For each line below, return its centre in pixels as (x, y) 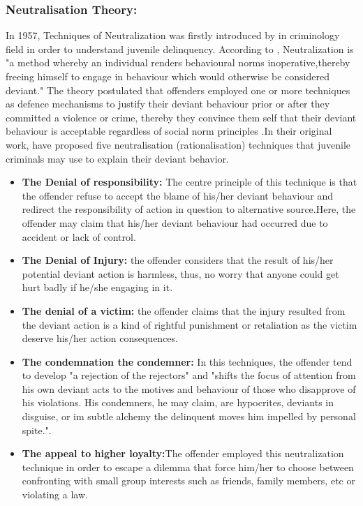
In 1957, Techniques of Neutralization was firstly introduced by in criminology (173, 35)
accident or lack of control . (79, 236)
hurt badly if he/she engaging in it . (97, 287)
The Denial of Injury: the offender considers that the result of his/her (178, 260)
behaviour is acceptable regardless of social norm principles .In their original (169, 131)
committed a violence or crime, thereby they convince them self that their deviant (181, 117)
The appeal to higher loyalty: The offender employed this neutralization (183, 453)
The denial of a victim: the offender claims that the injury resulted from (184, 310)
